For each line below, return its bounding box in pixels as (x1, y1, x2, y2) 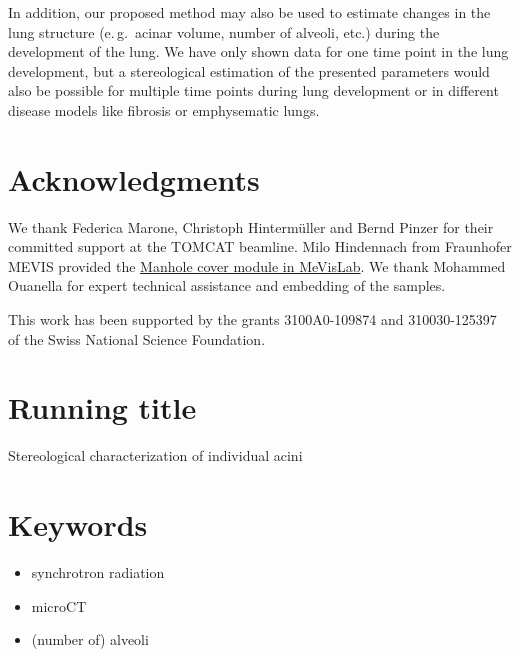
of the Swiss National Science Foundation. (8, 328, 266, 349)
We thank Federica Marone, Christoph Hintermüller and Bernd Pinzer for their (8, 216, 494, 237)
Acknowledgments (8, 158, 260, 199)
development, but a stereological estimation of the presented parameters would (8, 60, 490, 81)
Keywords (8, 504, 148, 545)
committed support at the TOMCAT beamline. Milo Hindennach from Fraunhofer (8, 236, 512, 257)
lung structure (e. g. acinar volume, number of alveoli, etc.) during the (8, 21, 440, 42)
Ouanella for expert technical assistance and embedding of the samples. (8, 275, 446, 296)
